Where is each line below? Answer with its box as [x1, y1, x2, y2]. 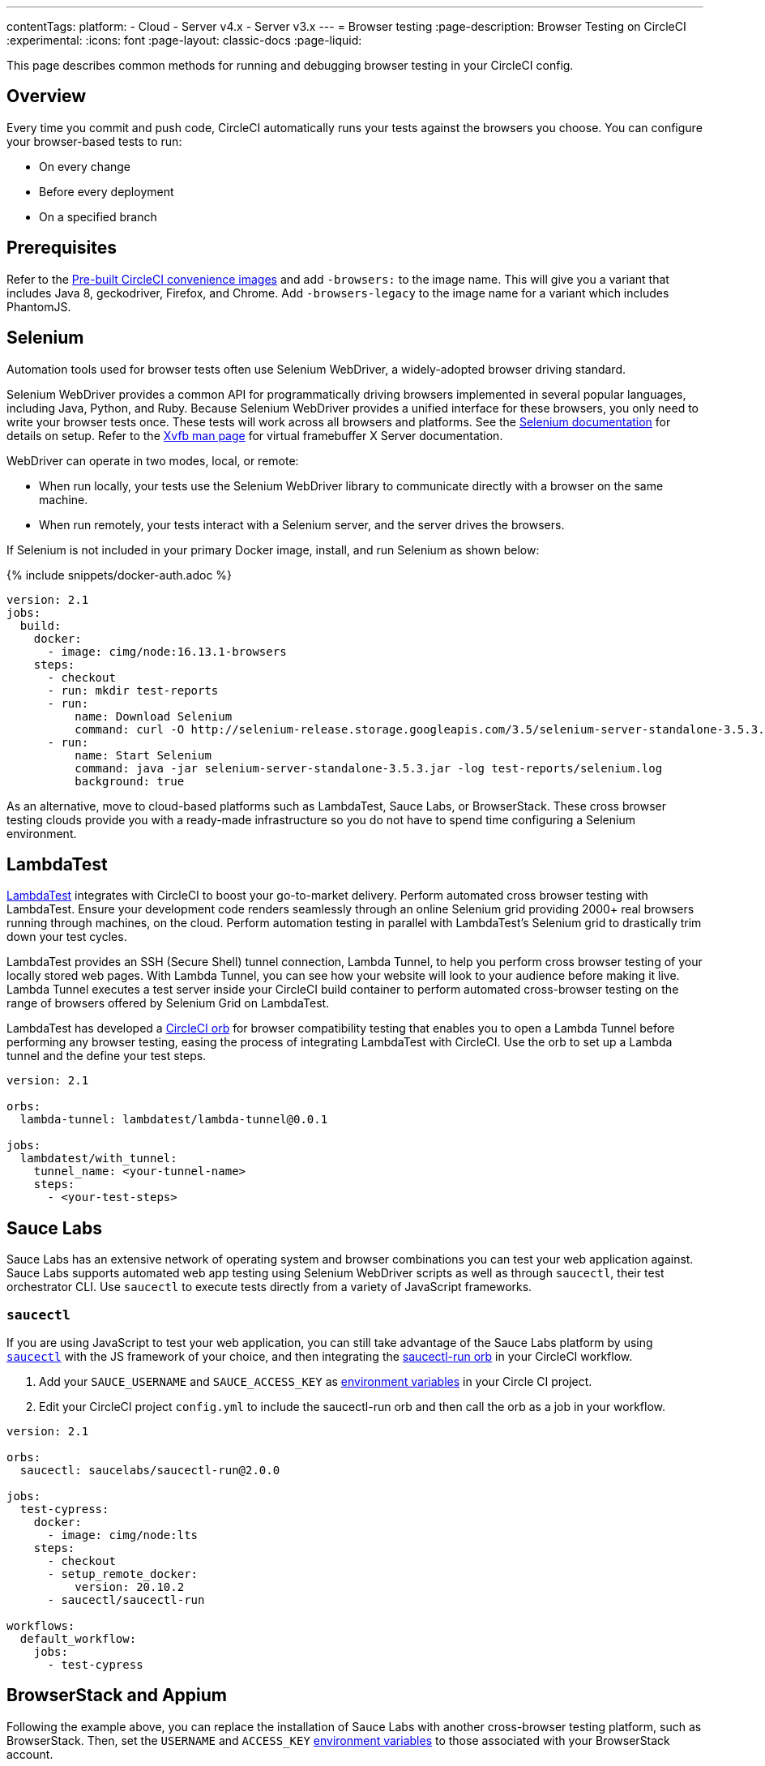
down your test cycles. [6, 930, 127, 944]
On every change [39, 159, 131, 173]
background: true [75, 774, 185, 788]
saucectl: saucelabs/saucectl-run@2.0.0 [19, 1463, 280, 1477]
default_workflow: [19, 1631, 137, 1645]
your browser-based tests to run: [6, 134, 182, 148]
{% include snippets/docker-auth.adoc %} [6, 567, 233, 582]
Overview [6, 86, 87, 107]
